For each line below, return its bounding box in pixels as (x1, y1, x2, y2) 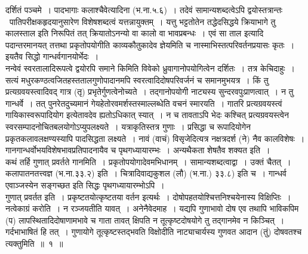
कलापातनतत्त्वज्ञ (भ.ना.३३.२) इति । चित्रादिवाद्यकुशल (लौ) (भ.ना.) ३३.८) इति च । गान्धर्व (5, 167, 287, 179)
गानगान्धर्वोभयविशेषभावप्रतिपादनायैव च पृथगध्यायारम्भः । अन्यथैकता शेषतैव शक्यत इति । (5, 144, 270, 156)
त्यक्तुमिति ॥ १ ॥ (5, 237, 63, 249)
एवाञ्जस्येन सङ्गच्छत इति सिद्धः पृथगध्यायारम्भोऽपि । (5, 178, 165, 191)
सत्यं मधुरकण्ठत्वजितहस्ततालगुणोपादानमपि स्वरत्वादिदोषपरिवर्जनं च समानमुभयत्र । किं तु (5, 73, 269, 86)
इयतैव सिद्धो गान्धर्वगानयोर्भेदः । (5, 50, 99, 63)
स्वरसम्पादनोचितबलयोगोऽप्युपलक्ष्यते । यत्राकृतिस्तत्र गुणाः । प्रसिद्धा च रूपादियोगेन (5, 120, 251, 132)
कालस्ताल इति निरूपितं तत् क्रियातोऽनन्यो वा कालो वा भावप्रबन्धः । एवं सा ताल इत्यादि (5, 27, 264, 39)
